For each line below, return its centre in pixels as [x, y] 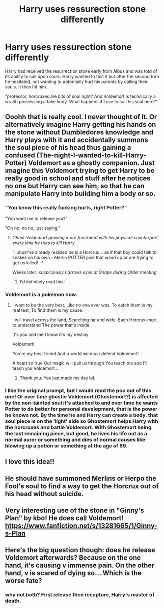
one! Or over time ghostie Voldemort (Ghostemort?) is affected [82, 396]
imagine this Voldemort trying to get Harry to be [80, 171]
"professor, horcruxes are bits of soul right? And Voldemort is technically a [81, 96]
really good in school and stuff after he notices [78, 179]
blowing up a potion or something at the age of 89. [66, 445]
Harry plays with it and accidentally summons [77, 140]
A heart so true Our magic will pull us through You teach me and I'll [80, 363]
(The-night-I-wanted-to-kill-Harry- [92, 155]
